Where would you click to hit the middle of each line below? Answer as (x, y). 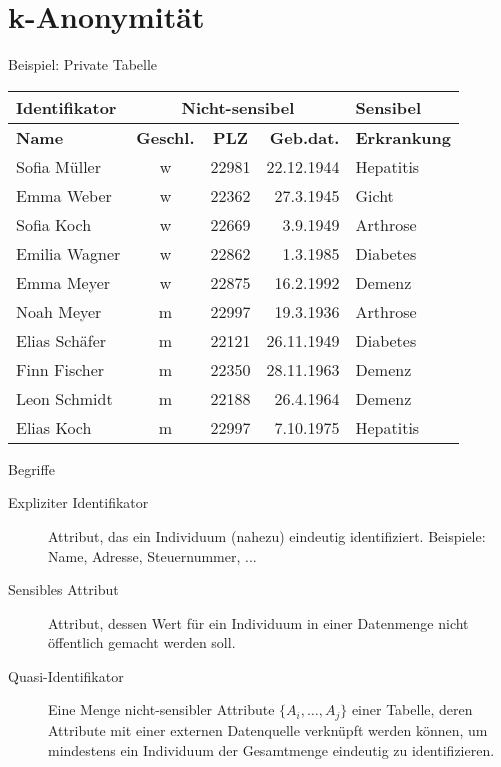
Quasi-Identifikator (66, 675)
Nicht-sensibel (238, 107)
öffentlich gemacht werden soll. (142, 642)
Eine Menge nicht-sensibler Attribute (161, 709)
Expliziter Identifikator (78, 502)
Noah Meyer (59, 311)
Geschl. (165, 137)
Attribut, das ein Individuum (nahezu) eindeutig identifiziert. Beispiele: (267, 535)
